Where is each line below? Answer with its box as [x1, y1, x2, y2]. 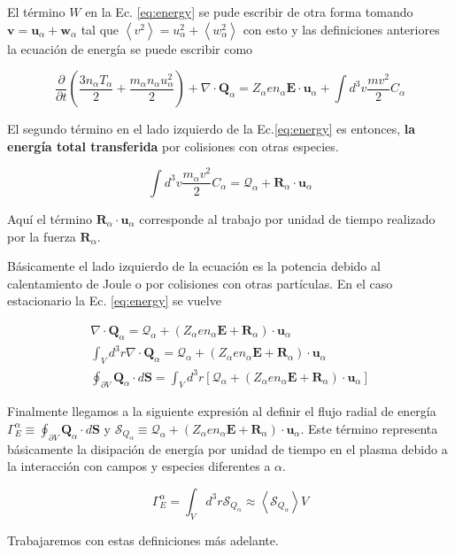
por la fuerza [7, 227, 76, 245]
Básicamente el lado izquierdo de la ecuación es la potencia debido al [7, 257, 381, 275]
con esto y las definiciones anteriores [243, 19, 440, 38]
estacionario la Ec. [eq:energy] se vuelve [7, 291, 221, 310]
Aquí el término [7, 209, 93, 227]
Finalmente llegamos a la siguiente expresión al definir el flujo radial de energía [7, 402, 436, 420]
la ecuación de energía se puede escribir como [7, 39, 253, 58]
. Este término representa [300, 419, 438, 437]
